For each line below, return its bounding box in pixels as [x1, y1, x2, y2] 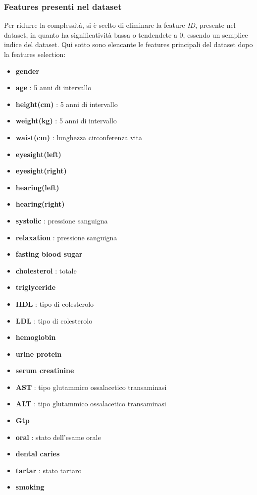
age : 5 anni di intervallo [15, 82, 92, 93]
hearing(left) [15, 182, 59, 192]
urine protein [15, 348, 62, 359]
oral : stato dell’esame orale [15, 432, 101, 442]
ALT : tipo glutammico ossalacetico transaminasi [15, 398, 166, 409]
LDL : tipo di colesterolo [15, 315, 93, 326]
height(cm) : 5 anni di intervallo [15, 99, 118, 109]
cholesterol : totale [15, 265, 77, 275]
